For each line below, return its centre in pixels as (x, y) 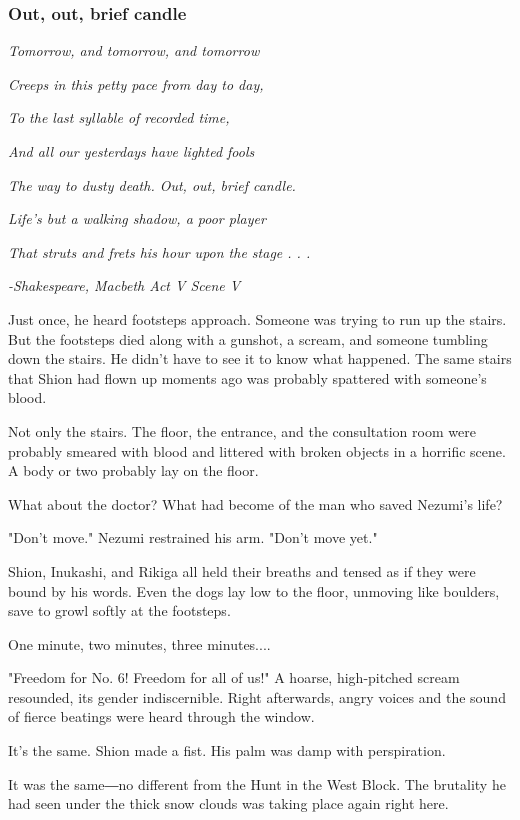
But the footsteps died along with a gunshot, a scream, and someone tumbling (248, 338)
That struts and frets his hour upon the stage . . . (159, 251)
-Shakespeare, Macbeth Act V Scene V (124, 285)
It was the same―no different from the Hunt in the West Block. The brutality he (257, 783)
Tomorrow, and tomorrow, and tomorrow (134, 50)
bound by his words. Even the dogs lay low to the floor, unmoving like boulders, (254, 590)
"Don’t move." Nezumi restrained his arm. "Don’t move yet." (193, 537)
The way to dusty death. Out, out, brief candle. (152, 184)
